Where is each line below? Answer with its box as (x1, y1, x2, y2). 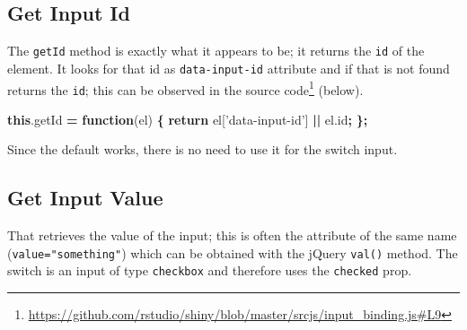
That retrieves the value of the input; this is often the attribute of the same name (7, 226, 457, 245)
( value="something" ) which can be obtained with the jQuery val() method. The (7, 243, 458, 262)
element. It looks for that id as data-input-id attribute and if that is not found (7, 58, 450, 77)
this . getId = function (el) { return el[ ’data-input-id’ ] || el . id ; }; (7, 109, 368, 128)
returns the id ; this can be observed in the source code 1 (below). (7, 77, 364, 99)
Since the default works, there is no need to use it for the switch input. (7, 140, 398, 159)
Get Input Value (7, 184, 163, 212)
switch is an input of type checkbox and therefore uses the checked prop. (7, 261, 412, 280)
